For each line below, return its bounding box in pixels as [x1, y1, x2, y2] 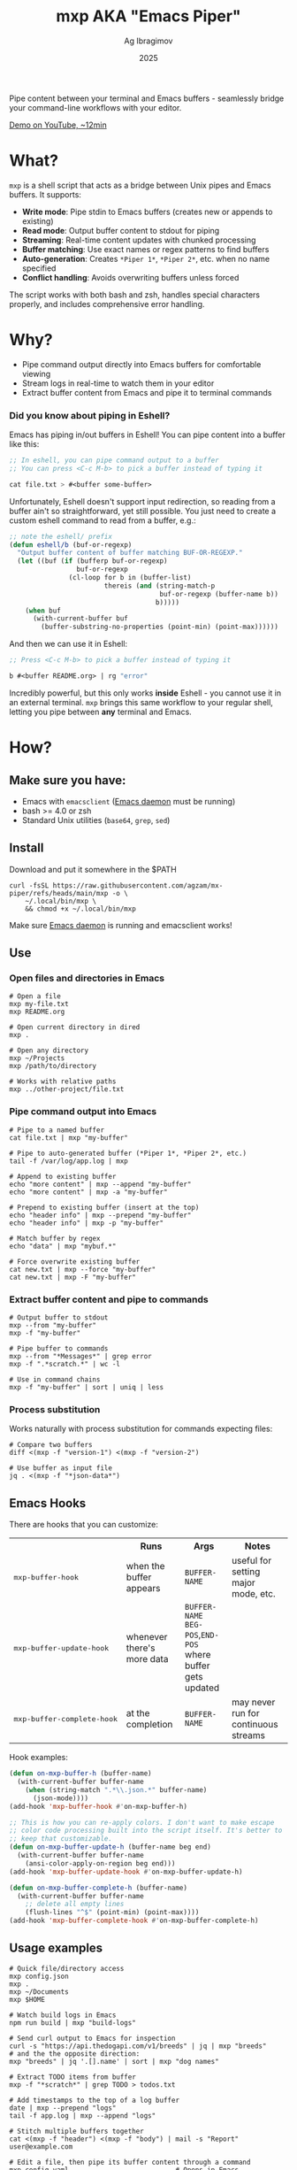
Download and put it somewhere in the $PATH [9, 864, 177, 874]
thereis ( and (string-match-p [103, 581, 216, 590]
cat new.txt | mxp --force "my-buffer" [9, 1265, 156, 1274]
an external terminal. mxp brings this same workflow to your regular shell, [9, 696, 274, 707]
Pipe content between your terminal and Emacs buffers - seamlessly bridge [9, 93, 285, 104]
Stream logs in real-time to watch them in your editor [21, 378, 215, 389]
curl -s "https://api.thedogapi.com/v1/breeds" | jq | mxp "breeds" [9, 2042, 267, 2051]
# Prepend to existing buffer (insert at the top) [9, 1203, 200, 1212]
